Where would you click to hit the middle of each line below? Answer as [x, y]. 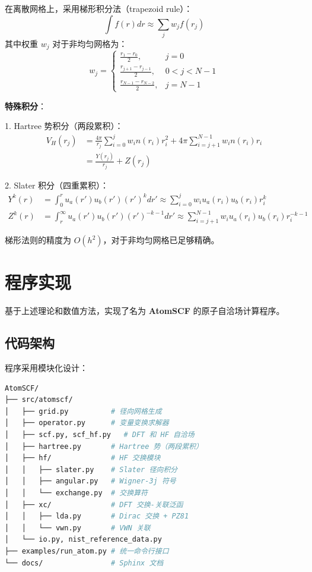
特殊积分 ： [26, 106]
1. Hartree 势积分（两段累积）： [64, 126]
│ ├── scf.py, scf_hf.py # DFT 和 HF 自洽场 [100, 434]
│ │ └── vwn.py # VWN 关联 [78, 528]
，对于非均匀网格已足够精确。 [161, 240]
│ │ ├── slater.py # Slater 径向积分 [91, 469]
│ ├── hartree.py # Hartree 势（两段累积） [104, 446]
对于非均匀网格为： [90, 43]
